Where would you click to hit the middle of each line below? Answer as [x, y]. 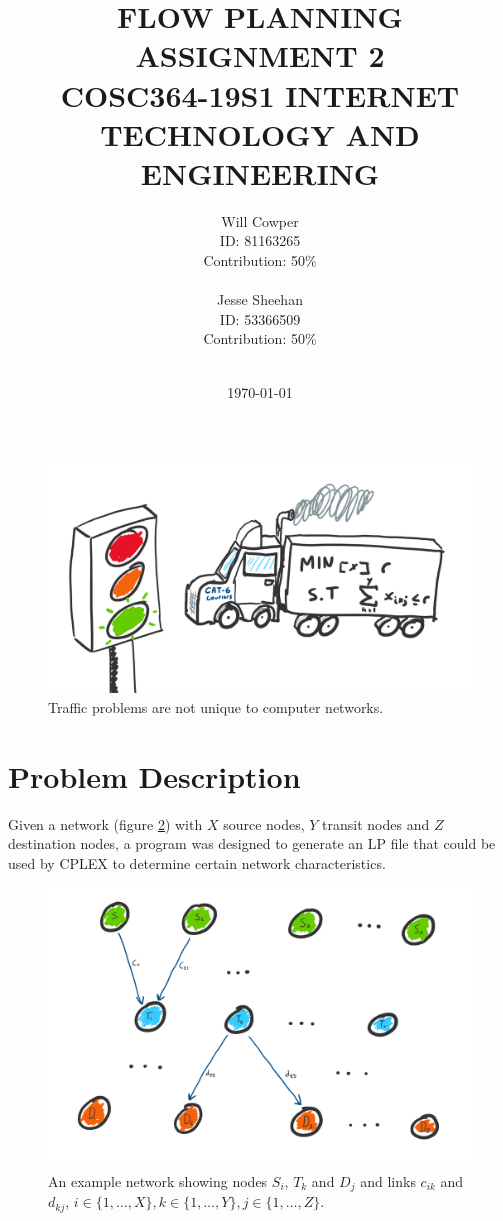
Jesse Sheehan [260, 299]
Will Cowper [260, 220]
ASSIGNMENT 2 [260, 55]
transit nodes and [376, 823]
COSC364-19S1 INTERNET [260, 94]
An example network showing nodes [158, 1181]
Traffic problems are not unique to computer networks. [216, 707]
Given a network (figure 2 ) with [105, 823]
